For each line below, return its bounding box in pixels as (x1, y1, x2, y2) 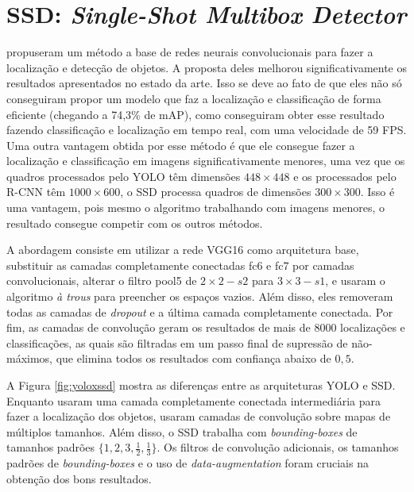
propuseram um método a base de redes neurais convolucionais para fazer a (6, 44, 373, 60)
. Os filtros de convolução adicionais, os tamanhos (157, 439, 399, 455)
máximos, (6, 350, 53, 367)
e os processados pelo (293, 167, 397, 184)
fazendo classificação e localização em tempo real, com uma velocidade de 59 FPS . (6, 121, 407, 138)
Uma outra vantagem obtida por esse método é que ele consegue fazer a (6, 136, 355, 153)
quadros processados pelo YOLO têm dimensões (6, 167, 241, 184)
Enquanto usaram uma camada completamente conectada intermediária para (6, 392, 381, 409)
